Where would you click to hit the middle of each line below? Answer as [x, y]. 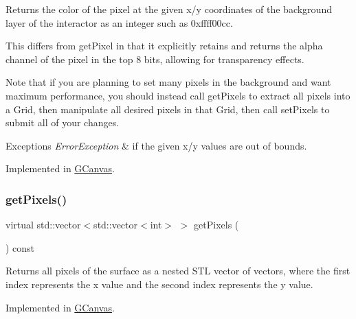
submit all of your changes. [63, 122]
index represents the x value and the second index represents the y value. [159, 284]
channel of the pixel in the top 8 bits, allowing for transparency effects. [155, 59]
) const [20, 247]
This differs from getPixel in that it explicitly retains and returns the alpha [164, 46]
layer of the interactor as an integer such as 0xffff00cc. [119, 22]
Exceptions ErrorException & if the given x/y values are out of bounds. [156, 145]
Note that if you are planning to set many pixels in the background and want [168, 82]
